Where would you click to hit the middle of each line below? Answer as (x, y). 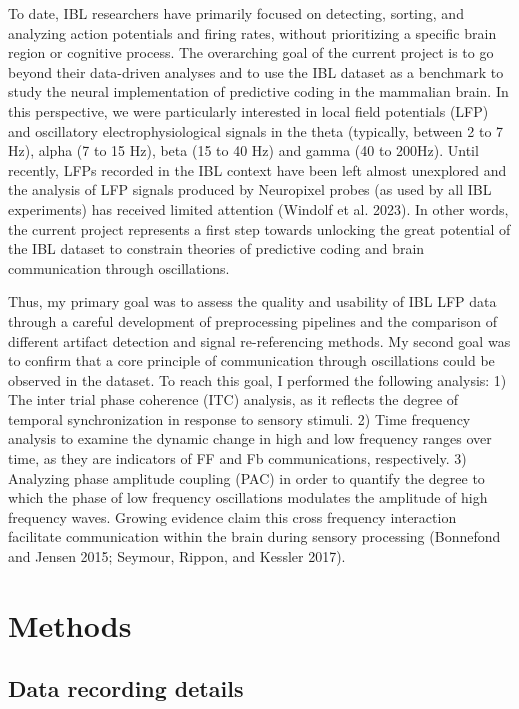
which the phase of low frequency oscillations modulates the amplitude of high (248, 497)
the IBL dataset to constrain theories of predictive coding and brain (216, 248)
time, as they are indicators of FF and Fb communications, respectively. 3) (237, 458)
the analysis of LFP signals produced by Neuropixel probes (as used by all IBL (250, 189)
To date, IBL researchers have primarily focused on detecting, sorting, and (236, 13)
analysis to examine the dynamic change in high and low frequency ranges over (250, 438)
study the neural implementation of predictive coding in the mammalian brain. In (258, 91)
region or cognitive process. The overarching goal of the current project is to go (251, 52)
